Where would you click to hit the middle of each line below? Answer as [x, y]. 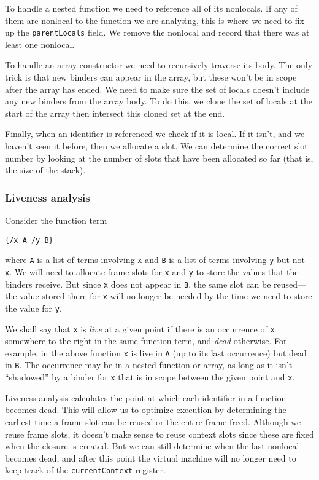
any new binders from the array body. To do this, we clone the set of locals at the [159, 101]
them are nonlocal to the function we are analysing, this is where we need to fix [155, 20]
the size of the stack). [45, 170]
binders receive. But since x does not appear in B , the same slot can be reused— [156, 284]
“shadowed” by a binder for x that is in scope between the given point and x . [150, 377]
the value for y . [33, 308]
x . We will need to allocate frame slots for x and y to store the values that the [152, 271]
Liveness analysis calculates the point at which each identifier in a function [146, 397]
